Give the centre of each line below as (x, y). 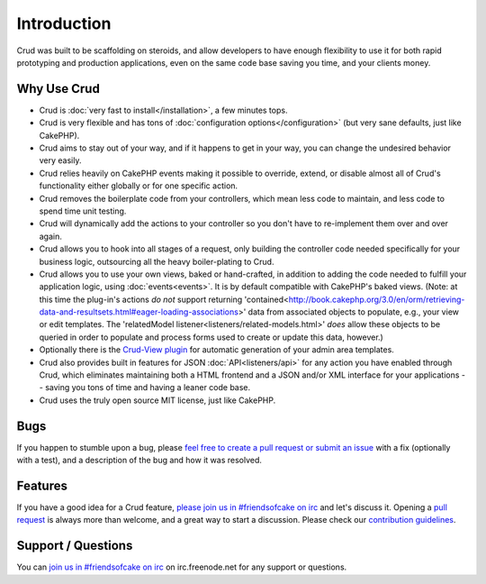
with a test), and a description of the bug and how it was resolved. (139, 461)
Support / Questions (75, 546)
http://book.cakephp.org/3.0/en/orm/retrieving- (377, 299)
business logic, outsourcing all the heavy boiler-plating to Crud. (157, 261)
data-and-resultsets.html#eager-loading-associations (139, 312)
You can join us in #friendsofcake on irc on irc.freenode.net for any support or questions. (182, 567)
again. (51, 236)
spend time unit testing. (83, 211)
